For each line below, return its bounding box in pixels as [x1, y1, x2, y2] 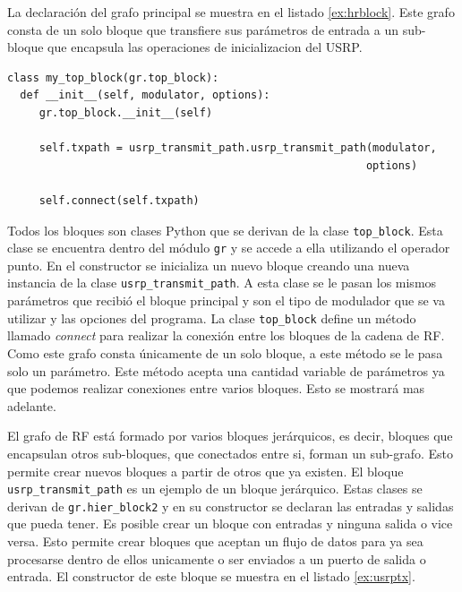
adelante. [7, 396, 56, 415]
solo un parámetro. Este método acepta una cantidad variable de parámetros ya [7, 361, 445, 380]
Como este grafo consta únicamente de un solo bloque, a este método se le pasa [7, 343, 443, 362]
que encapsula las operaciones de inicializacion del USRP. [47, 38, 363, 56]
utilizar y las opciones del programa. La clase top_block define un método [7, 308, 416, 327]
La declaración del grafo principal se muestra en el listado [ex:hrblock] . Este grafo [7, 3, 455, 21]
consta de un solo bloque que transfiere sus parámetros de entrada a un [7, 20, 398, 39]
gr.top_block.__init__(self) [38, 106, 213, 119]
